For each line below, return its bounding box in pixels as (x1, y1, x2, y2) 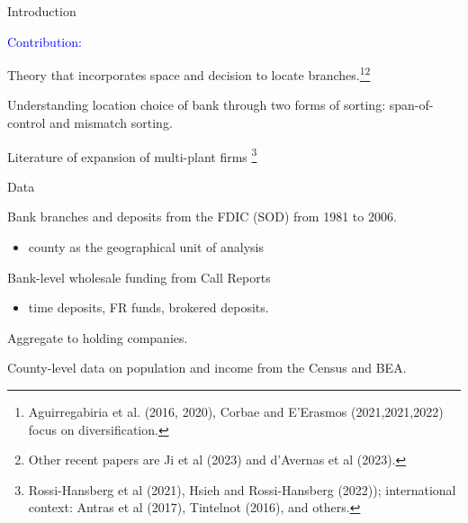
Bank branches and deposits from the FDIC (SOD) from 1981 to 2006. (7, 207, 397, 226)
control (7, 113, 46, 132)
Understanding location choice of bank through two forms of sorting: (7, 95, 386, 114)
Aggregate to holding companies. (7, 328, 188, 347)
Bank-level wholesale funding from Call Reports (7, 267, 271, 286)
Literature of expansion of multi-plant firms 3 (7, 144, 257, 166)
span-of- (389, 95, 434, 114)
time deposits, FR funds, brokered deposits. (28, 298, 269, 317)
